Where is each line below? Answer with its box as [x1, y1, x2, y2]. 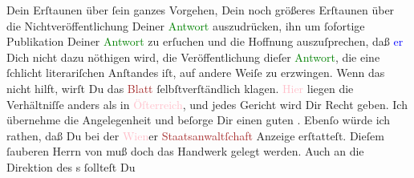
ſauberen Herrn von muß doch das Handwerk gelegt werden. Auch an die [6, 143, 364, 160]
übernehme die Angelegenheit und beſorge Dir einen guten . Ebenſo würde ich [6, 111, 391, 128]
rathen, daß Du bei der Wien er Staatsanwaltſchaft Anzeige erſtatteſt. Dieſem [6, 127, 384, 144]
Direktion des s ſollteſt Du [6, 158, 136, 175]
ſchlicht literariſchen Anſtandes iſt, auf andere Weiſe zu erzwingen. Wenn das [6, 64, 385, 81]
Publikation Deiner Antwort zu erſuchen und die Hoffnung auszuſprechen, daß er [6, 33, 404, 50]
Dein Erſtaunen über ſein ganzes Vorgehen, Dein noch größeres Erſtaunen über [6, 2, 395, 18]
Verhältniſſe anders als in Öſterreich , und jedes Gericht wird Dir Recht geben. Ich [6, 95, 408, 112]
